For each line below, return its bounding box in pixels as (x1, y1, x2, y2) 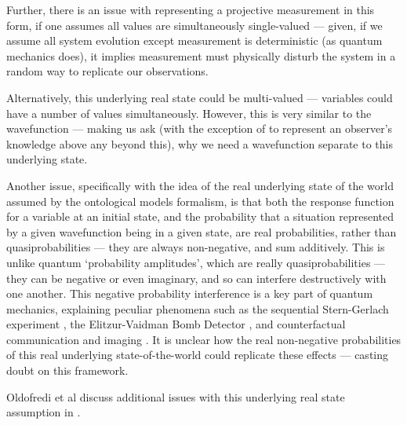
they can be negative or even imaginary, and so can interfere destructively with (6, 269, 387, 286)
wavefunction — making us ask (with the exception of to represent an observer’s (6, 120, 393, 137)
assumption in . (6, 404, 81, 420)
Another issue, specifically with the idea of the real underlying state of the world (6, 177, 394, 193)
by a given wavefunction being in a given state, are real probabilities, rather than (6, 223, 397, 240)
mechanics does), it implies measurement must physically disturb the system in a (6, 47, 396, 64)
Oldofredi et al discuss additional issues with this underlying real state (6, 388, 345, 405)
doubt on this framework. (6, 362, 129, 379)
